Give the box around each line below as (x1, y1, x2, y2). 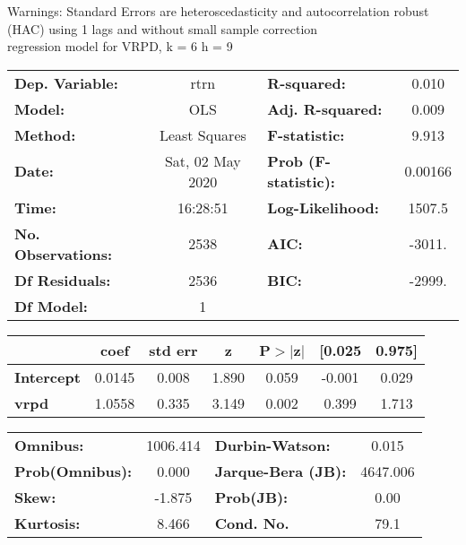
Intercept (14, 366, 81, 387)
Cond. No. (214, 512, 289, 533)
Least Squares (159, 124, 246, 145)
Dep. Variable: (14, 72, 118, 93)
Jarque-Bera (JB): (214, 460, 347, 481)
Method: (14, 124, 76, 145)
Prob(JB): (214, 486, 289, 507)
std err (149, 339, 198, 360)
